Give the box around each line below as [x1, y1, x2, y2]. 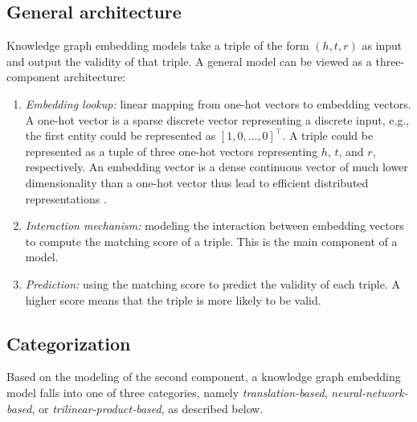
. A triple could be [282, 127, 374, 144]
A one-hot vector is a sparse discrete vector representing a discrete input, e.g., [25, 111, 410, 128]
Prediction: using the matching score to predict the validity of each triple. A [25, 275, 401, 292]
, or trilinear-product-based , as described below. [31, 399, 264, 416]
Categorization [6, 330, 131, 355]
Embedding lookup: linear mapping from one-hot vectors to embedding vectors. [25, 95, 411, 112]
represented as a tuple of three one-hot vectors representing [25, 142, 318, 159]
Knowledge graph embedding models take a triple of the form [6, 37, 309, 54]
